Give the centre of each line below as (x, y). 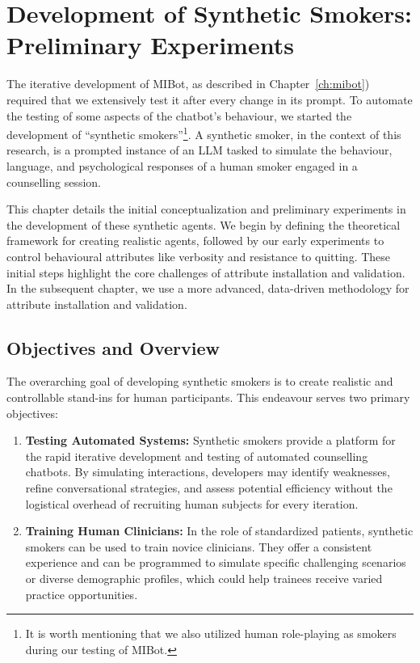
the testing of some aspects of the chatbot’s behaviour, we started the (179, 115)
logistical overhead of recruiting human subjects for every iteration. (192, 503)
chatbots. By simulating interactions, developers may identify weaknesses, (208, 472)
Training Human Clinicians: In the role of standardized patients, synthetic (219, 531)
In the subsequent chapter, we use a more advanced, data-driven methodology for (208, 288)
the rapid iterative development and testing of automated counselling (197, 456)
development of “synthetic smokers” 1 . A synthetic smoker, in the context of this (204, 133)
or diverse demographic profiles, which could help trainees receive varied (204, 579)
